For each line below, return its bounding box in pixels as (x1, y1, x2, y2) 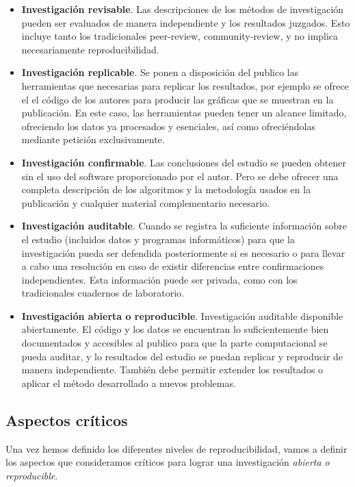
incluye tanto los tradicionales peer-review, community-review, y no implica (21, 29, 339, 43)
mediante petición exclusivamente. (21, 132, 165, 147)
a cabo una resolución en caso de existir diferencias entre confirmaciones (21, 259, 324, 273)
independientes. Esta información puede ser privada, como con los (21, 272, 298, 286)
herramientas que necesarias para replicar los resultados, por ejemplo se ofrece (21, 78, 349, 92)
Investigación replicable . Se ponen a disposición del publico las (21, 65, 299, 79)
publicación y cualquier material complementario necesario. (21, 195, 270, 210)
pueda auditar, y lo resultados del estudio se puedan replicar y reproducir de (21, 349, 343, 363)
